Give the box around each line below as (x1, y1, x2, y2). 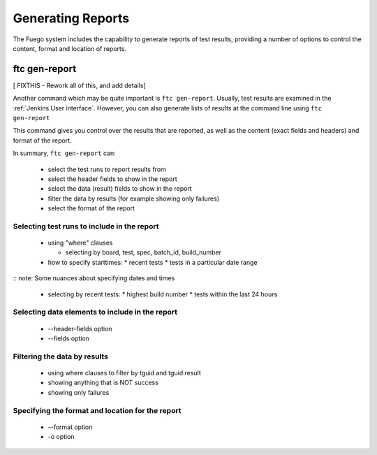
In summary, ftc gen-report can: (13, 149, 117, 157)
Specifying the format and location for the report (13, 405, 182, 415)
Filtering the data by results (13, 352, 108, 361)
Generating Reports (13, 10, 129, 26)
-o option (47, 433, 75, 441)
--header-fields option (47, 324, 112, 333)
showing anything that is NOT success (47, 378, 158, 387)
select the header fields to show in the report (47, 175, 177, 183)
